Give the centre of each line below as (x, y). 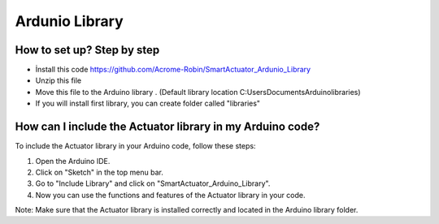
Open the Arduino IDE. (73, 161)
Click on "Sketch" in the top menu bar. (100, 172)
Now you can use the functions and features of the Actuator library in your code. (170, 195)
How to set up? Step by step (87, 50)
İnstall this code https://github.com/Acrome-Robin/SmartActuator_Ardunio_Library (173, 70)
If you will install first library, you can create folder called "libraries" (148, 103)
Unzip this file (59, 80)
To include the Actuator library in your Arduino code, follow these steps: (135, 146)
